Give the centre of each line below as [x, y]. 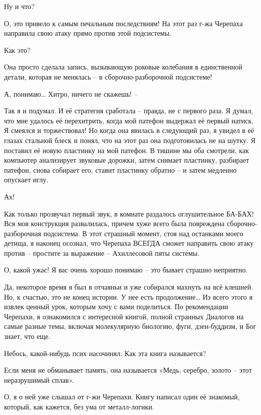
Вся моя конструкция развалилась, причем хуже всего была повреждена [114, 223]
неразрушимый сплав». [39, 379]
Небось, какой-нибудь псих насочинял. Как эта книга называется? [105, 353]
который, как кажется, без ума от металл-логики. [79, 406]
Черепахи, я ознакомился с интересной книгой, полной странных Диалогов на [124, 316]
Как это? [17, 50]
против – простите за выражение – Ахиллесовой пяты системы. [102, 253]
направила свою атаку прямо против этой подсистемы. [88, 33]
